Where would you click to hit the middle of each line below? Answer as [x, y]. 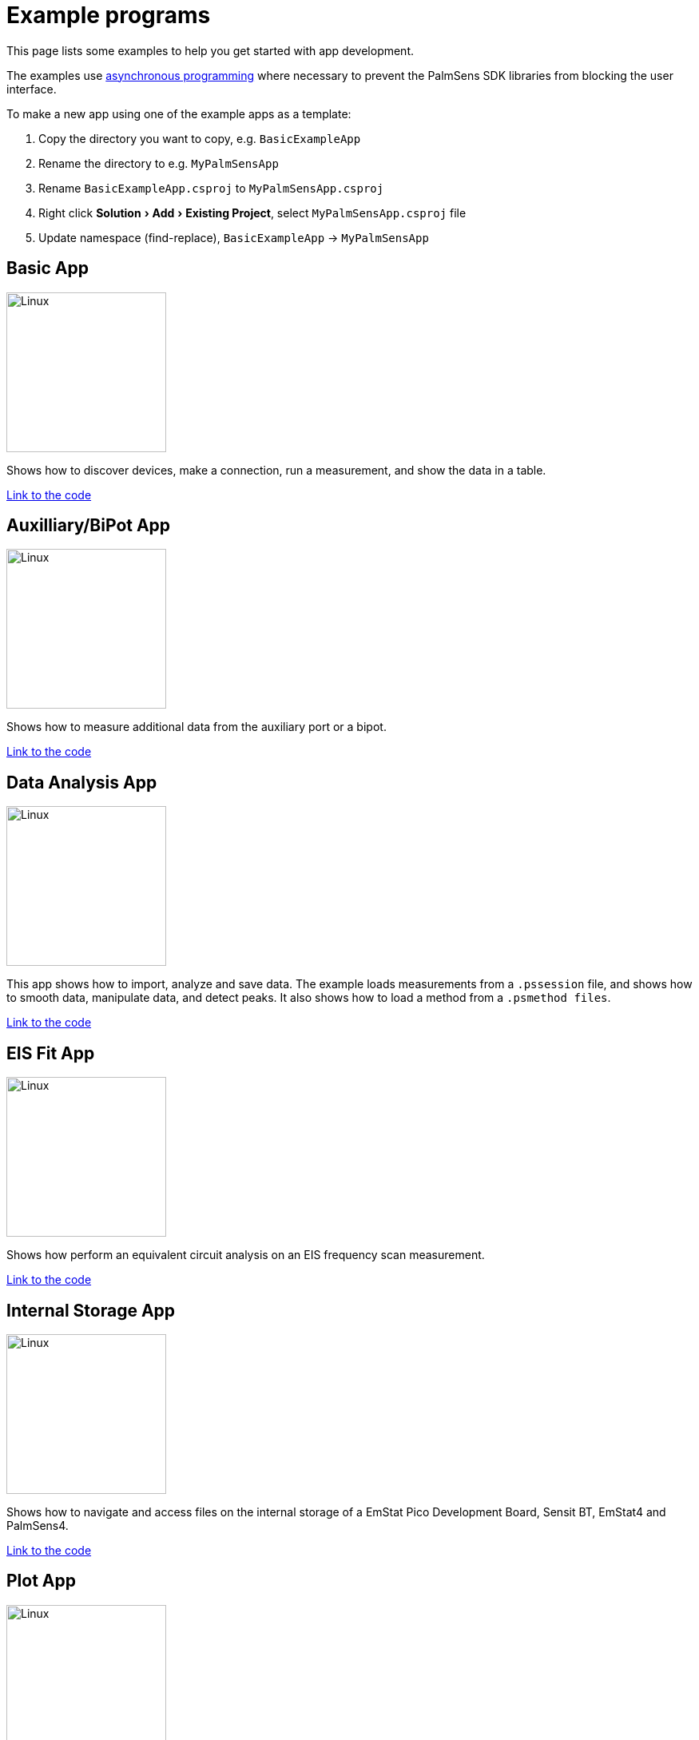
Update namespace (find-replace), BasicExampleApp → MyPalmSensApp [234, 237]
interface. [32, 89]
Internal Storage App [91, 1310]
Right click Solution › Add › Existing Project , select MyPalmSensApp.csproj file [252, 213]
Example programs [109, 15]
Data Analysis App [82, 782]
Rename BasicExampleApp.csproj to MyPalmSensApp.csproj [211, 188]
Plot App [41, 1581]
